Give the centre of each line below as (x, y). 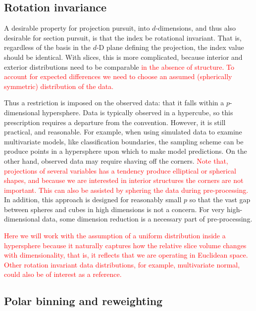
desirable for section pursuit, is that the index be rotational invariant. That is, (123, 37)
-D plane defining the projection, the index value (170, 47)
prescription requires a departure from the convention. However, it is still (115, 122)
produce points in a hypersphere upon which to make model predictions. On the (126, 151)
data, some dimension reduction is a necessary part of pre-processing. (147, 219)
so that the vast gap (220, 200)
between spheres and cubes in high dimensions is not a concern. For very (114, 209)
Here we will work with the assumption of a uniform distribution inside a (115, 236)
